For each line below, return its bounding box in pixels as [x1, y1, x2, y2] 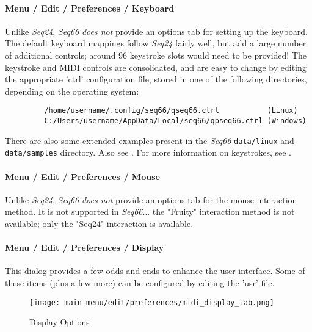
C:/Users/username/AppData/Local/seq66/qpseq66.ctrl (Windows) [44, 117, 307, 126]
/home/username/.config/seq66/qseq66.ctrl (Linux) [44, 106, 298, 115]
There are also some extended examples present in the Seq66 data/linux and [5, 134, 294, 146]
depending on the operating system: [5, 84, 139, 97]
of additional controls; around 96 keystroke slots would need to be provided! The [5, 48, 307, 61]
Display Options [29, 316, 90, 328]
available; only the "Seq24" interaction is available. [5, 217, 194, 229]
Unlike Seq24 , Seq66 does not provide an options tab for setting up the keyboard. [5, 24, 308, 37]
